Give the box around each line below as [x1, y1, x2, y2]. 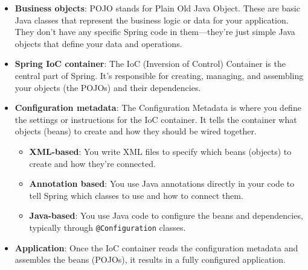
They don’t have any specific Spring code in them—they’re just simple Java [14, 25, 295, 38]
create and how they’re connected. [29, 157, 156, 169]
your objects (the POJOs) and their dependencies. [14, 81, 201, 93]
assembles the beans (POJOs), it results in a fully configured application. [14, 253, 286, 266]
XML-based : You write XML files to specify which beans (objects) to [29, 145, 292, 157]
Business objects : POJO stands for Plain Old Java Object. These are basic [14, 2, 300, 14]
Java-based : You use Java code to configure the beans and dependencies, [29, 209, 303, 222]
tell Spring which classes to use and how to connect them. [29, 189, 243, 201]
